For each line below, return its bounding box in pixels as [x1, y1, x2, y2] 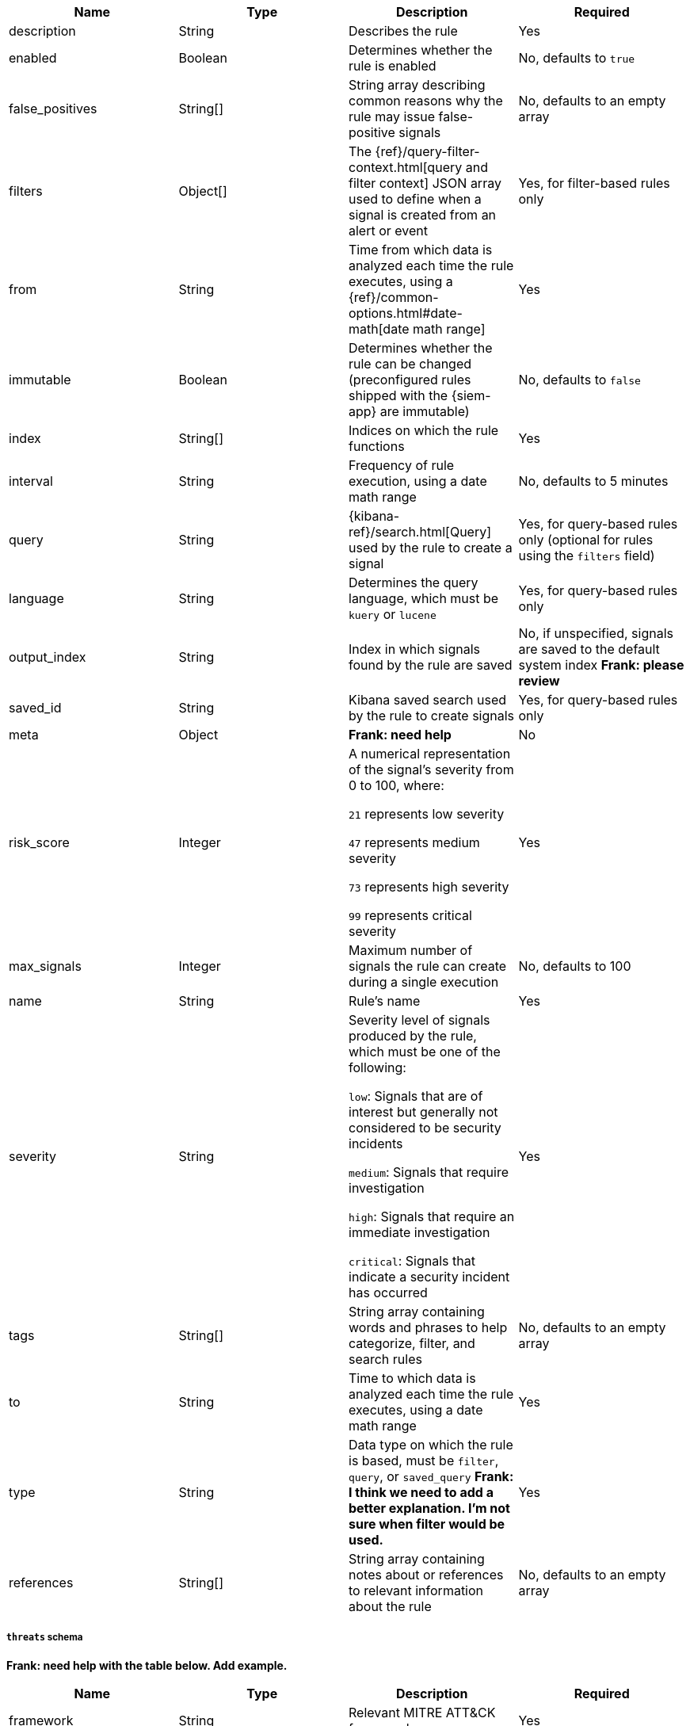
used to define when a [349, 191, 482, 207]
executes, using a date [349, 1402, 483, 1418]
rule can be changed [349, 356, 472, 372]
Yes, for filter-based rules [518, 175, 670, 191]
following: [349, 1060, 406, 1075]
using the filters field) [518, 548, 655, 563]
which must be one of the [349, 1044, 501, 1060]
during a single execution [349, 974, 499, 990]
